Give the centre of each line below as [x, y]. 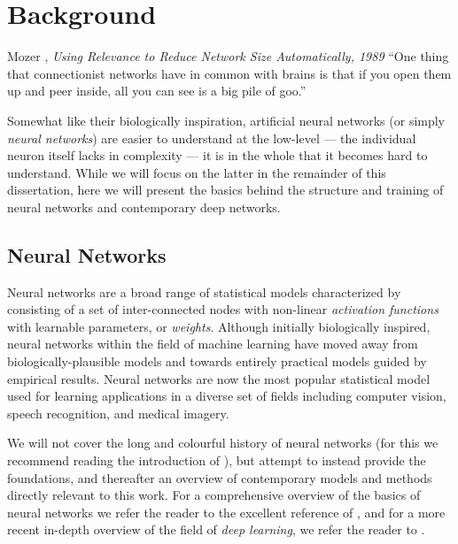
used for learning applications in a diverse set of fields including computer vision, [227, 396]
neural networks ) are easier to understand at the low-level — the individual [212, 138]
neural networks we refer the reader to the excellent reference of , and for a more [226, 512]
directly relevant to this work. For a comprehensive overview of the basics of [214, 495]
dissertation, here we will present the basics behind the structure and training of [225, 190]
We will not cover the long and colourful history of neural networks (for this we [223, 443]
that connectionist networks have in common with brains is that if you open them [229, 73]
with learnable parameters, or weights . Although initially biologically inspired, [219, 326]
